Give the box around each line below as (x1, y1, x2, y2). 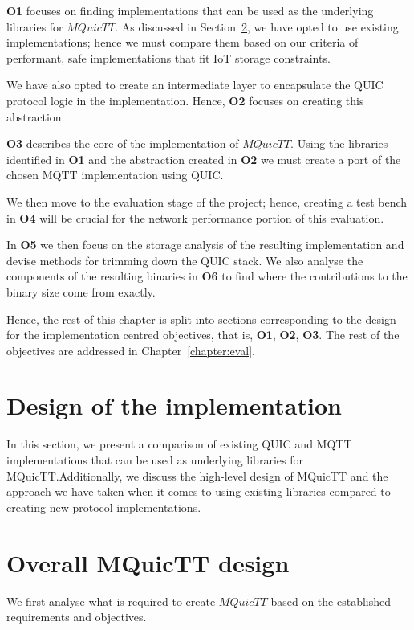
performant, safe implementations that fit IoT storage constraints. (6, 49, 331, 66)
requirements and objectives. (6, 608, 147, 625)
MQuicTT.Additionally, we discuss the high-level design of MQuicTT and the (6, 467, 388, 484)
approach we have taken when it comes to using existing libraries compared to (6, 483, 391, 500)
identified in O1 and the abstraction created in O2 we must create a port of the (6, 150, 401, 167)
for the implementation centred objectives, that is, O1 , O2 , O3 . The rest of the (6, 326, 400, 343)
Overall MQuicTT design (6, 546, 290, 579)
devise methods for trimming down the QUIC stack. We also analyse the (6, 252, 363, 268)
